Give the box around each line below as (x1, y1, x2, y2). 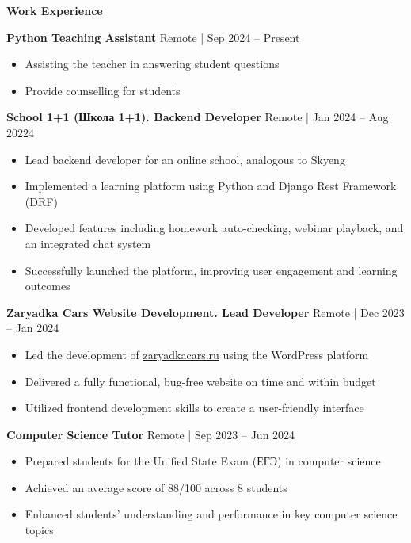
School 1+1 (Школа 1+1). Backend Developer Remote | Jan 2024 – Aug (6, 109, 389, 125)
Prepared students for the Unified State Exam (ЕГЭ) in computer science (25, 453, 381, 469)
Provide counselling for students (25, 82, 181, 98)
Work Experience (6, 2, 103, 18)
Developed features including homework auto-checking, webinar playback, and (25, 220, 404, 236)
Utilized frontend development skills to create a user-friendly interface (25, 400, 364, 416)
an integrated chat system (25, 235, 151, 251)
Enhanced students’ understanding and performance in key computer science (25, 506, 398, 522)
